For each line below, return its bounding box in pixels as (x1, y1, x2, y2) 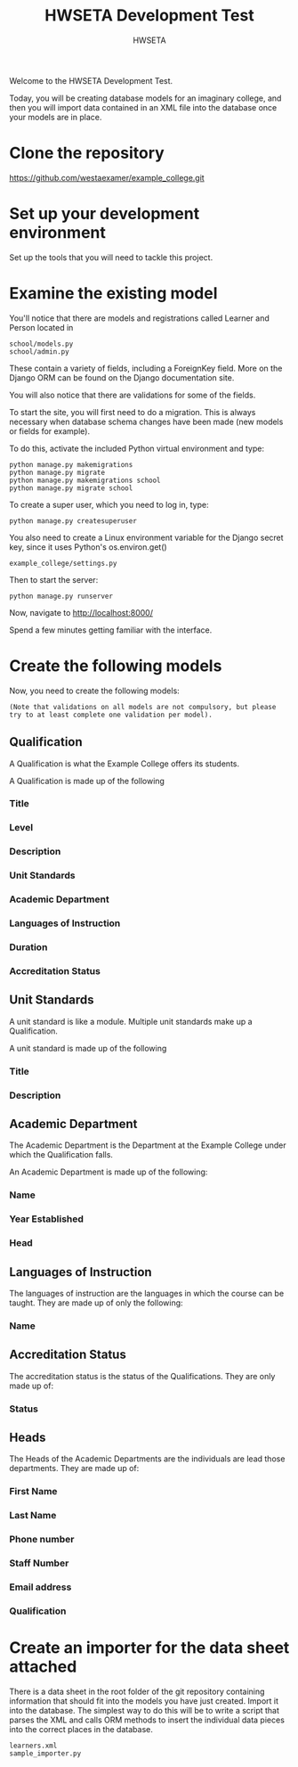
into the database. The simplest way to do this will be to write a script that (9, 1705, 280, 1715)
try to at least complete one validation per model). (9, 710, 213, 719)
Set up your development (9, 204, 200, 224)
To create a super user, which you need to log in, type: (9, 499, 209, 510)
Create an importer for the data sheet (9, 1638, 290, 1658)
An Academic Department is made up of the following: (9, 1166, 208, 1177)
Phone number (9, 1534, 75, 1546)
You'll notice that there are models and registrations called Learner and (9, 313, 270, 323)
